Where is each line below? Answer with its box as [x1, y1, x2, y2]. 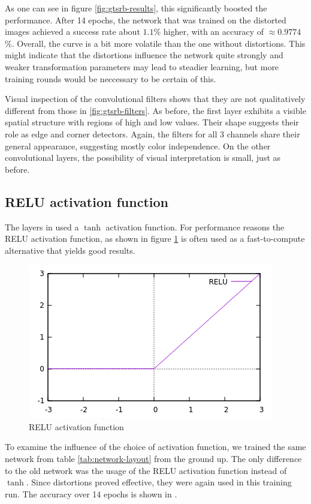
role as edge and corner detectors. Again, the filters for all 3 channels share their [5, 127, 300, 140]
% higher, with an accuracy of [153, 25, 264, 38]
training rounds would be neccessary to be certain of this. [5, 72, 216, 85]
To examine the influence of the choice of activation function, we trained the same [5, 440, 306, 453]
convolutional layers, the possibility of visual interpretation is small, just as [5, 151, 281, 164]
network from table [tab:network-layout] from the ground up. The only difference [5, 452, 302, 465]
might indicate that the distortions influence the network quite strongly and [5, 49, 283, 61]
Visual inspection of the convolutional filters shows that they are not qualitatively [5, 92, 306, 105]
